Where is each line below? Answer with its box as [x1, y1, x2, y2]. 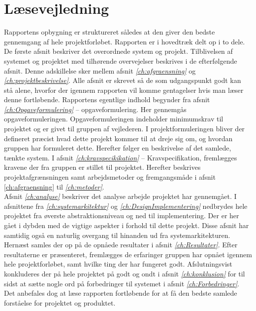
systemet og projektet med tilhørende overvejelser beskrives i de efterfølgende [4, 55, 237, 66]
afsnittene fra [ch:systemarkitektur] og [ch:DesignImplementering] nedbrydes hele [4, 200, 248, 211]
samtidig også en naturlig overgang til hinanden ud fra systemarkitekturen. [4, 230, 230, 240]
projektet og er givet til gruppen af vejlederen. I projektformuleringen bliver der [4, 123, 245, 134]
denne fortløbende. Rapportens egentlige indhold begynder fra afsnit [4, 94, 210, 105]
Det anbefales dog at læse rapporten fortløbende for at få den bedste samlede [4, 288, 237, 298]
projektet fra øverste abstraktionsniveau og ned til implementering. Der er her [4, 210, 239, 221]
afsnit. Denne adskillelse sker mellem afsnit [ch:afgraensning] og [4, 65, 196, 76]
